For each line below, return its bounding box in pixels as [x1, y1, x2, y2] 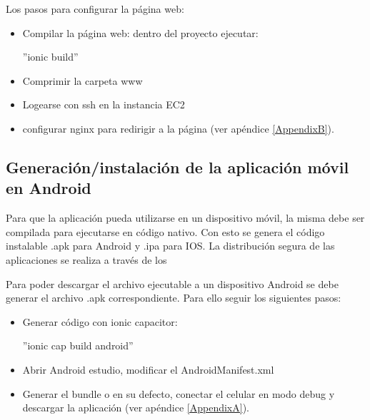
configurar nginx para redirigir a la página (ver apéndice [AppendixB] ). [22, 121, 334, 135]
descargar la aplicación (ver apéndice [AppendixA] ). [22, 400, 249, 415]
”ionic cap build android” [22, 338, 134, 353]
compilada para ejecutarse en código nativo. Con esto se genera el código [6, 224, 325, 239]
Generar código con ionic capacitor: [22, 314, 178, 329]
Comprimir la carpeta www [22, 73, 143, 88]
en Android [6, 177, 91, 199]
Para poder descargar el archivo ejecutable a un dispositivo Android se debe [6, 276, 339, 291]
